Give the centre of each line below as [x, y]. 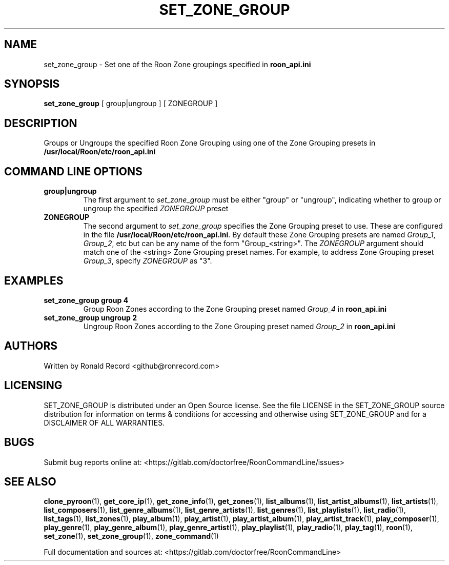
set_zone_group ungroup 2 [90, 317]
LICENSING [33, 386]
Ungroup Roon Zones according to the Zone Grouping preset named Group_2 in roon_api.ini [239, 326]
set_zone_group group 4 [86, 300]
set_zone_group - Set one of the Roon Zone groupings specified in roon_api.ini [177, 64]
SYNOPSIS [32, 84]
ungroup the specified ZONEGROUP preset [156, 209]
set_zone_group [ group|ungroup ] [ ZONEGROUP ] [131, 104]
